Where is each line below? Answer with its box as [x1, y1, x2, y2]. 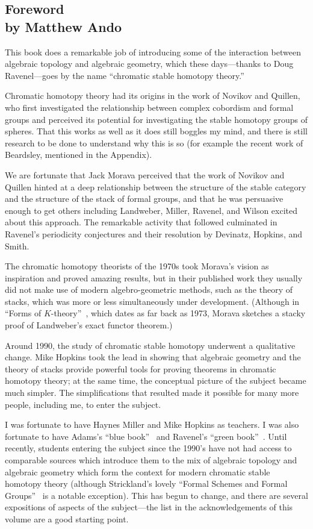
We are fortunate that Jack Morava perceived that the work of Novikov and [5, 168, 285, 181]
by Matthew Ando [5, 17, 122, 36]
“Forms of [5, 307, 42, 319]
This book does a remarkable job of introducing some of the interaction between [5, 45, 301, 58]
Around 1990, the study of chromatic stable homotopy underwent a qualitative [5, 339, 296, 351]
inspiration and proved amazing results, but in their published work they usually [5, 271, 303, 284]
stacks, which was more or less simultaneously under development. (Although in [5, 295, 300, 307]
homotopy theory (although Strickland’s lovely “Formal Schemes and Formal [5, 477, 288, 490]
